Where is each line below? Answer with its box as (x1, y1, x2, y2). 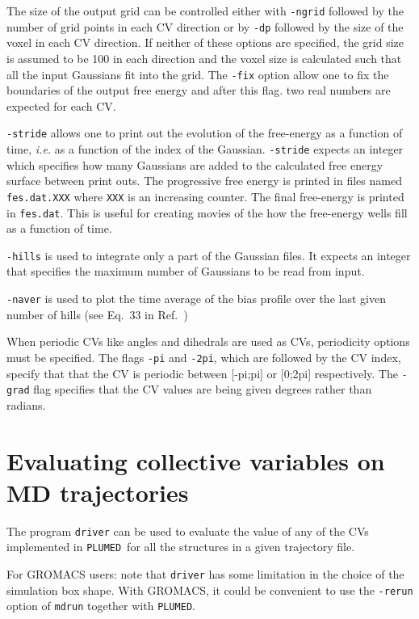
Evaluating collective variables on (6, 444, 385, 477)
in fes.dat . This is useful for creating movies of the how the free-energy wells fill (6, 204, 408, 221)
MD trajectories (6, 475, 189, 508)
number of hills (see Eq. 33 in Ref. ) (6, 305, 188, 322)
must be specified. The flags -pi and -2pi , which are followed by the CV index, (6, 348, 401, 365)
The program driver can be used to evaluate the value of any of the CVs (6, 522, 369, 539)
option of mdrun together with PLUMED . (6, 597, 195, 614)
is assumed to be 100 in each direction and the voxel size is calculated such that (6, 49, 402, 66)
